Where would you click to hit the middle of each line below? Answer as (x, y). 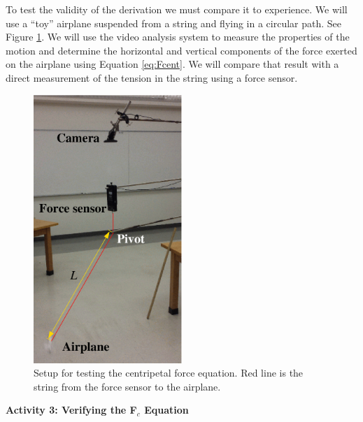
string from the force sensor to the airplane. (127, 386)
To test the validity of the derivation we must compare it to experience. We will (177, 9)
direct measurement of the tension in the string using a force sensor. (152, 77)
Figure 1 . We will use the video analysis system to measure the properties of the (178, 37)
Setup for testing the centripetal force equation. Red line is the (169, 373)
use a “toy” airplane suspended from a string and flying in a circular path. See (174, 23)
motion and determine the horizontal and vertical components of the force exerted (181, 50)
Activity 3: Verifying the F (71, 410)
